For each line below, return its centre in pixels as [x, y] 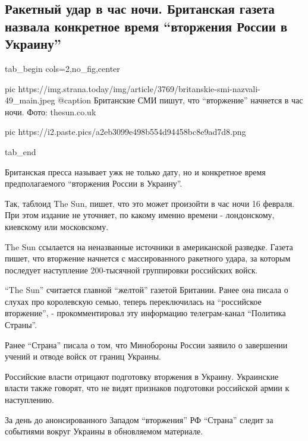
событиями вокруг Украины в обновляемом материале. [104, 431]
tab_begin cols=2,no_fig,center [62, 68]
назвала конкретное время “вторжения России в [146, 26]
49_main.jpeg [30, 100]
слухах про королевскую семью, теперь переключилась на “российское [133, 301]
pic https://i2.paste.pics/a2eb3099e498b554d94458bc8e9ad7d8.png [125, 132]
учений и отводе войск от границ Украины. [83, 356]
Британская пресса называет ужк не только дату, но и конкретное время [135, 171]
